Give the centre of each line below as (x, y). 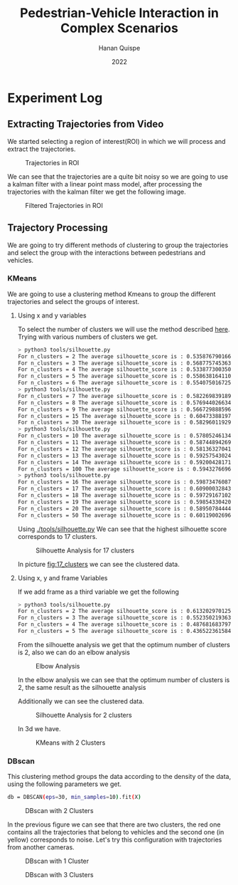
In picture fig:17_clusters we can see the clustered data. (98, 564)
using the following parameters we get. (65, 784)
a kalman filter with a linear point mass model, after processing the (105, 184)
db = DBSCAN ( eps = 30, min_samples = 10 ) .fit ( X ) (74, 797)
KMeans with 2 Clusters (70, 743)
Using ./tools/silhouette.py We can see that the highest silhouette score (122, 529)
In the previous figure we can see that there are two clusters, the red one (114, 824)
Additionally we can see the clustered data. (81, 701)
